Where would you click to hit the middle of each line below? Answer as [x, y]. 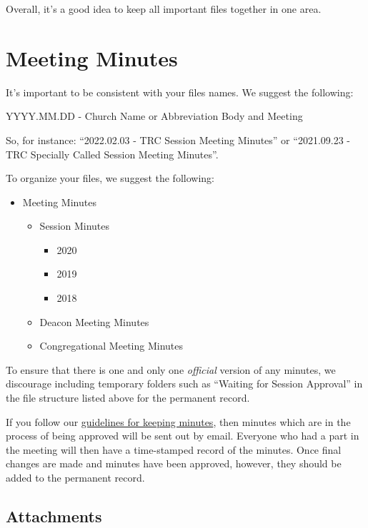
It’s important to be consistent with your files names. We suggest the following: [180, 92]
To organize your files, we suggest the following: [110, 178]
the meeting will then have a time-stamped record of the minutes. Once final [174, 449]
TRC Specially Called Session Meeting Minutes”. [112, 154]
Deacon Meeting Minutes [94, 321]
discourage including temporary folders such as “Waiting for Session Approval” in [184, 384]
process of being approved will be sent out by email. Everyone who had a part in [183, 436]
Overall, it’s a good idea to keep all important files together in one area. [164, 9]
